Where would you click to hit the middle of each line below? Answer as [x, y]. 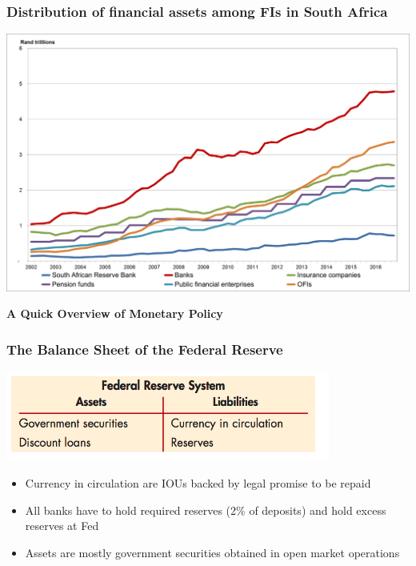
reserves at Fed [62, 526]
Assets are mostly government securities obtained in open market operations [212, 552]
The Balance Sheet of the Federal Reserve [145, 349]
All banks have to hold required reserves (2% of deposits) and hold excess [206, 510]
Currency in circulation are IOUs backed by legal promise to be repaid [198, 483]
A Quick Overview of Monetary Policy [115, 313]
